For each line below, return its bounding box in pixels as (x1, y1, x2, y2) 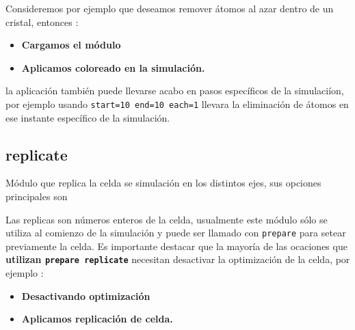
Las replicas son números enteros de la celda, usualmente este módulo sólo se (5, 212, 328, 226)
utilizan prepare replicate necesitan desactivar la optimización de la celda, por (5, 252, 350, 266)
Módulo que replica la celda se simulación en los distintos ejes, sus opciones (5, 176, 321, 190)
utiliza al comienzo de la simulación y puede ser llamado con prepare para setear (5, 225, 346, 240)
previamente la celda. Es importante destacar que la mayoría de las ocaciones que (5, 238, 347, 253)
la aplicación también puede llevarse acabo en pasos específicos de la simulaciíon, (5, 83, 344, 98)
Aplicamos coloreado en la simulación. (21, 60, 205, 74)
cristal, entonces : (5, 14, 79, 29)
